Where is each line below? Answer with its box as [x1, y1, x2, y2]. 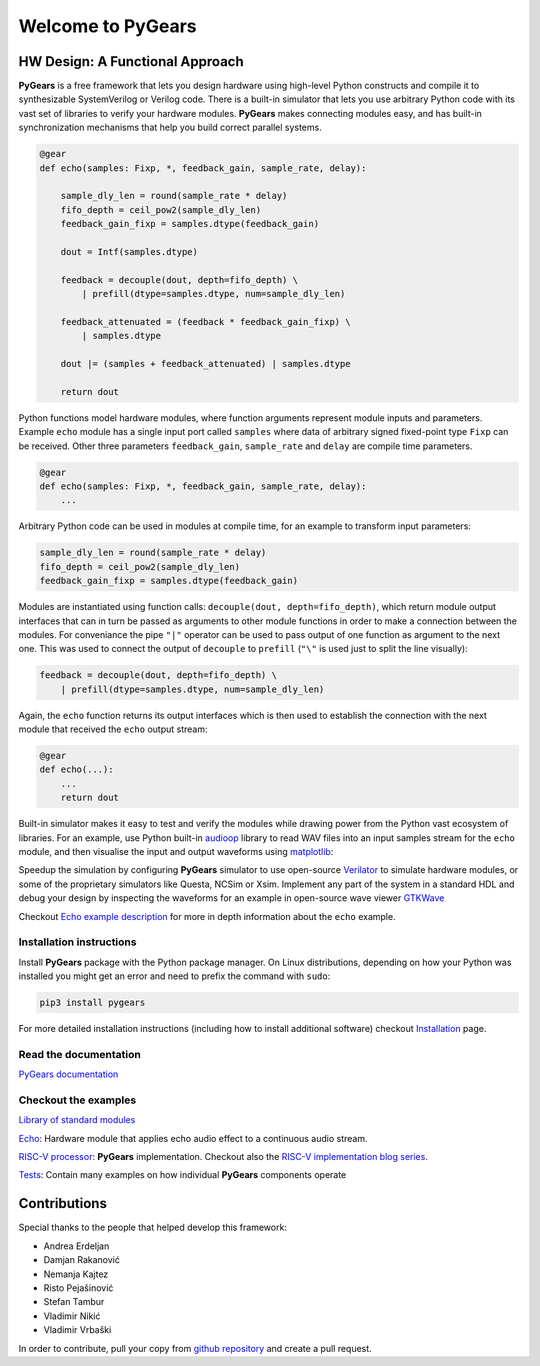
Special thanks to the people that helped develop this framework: [18, 1221, 287, 1234]
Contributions [18, 1195, 107, 1212]
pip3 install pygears [39, 997, 146, 1009]
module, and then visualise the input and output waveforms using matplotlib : [18, 845, 334, 857]
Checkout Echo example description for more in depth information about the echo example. [18, 910, 396, 922]
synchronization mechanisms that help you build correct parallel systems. [18, 121, 322, 134]
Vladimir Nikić [43, 1310, 101, 1322]
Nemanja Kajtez [43, 1268, 109, 1280]
